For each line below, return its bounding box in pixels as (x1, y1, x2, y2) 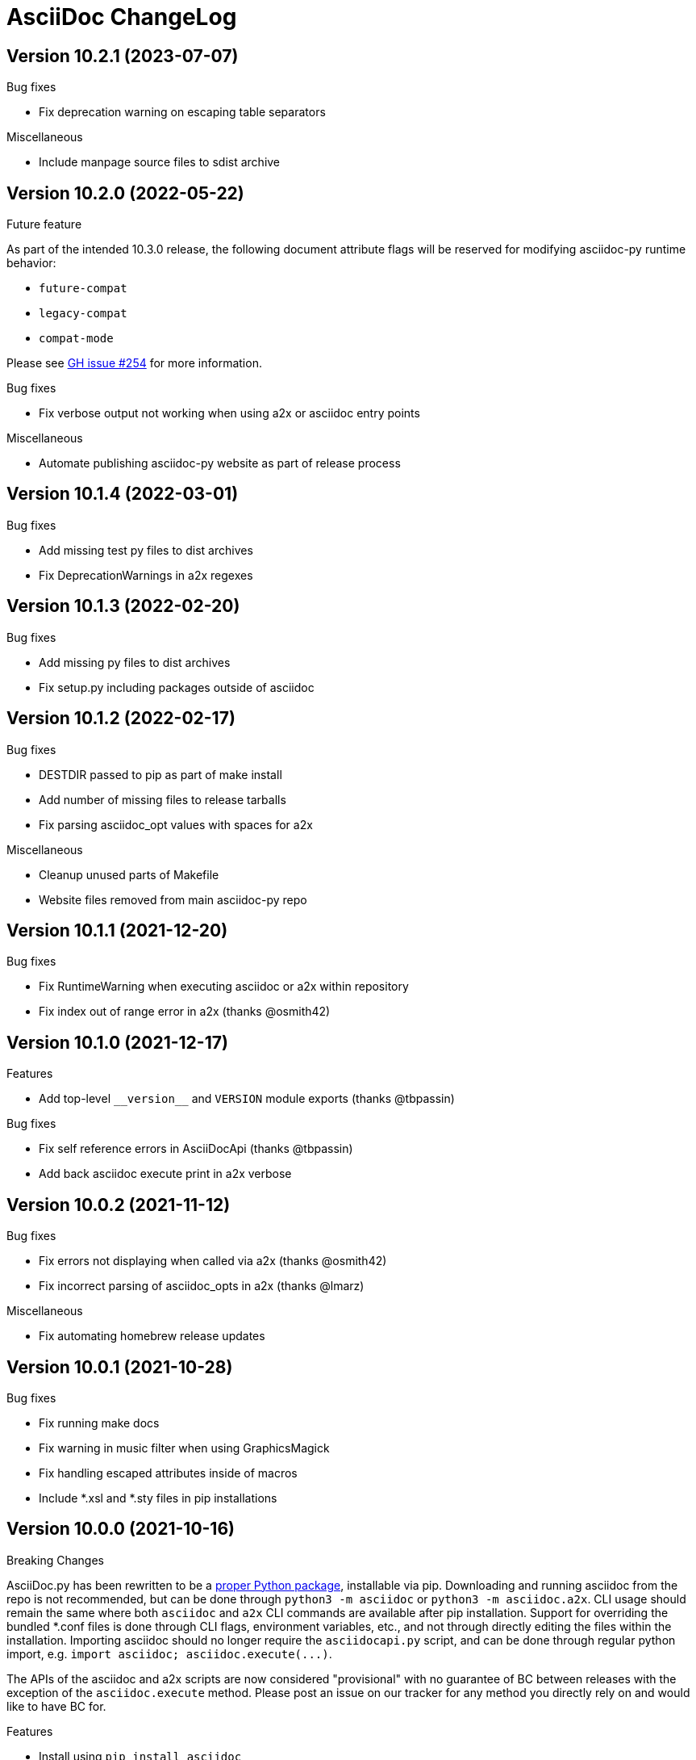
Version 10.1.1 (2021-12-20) (6, 920, 228, 941)
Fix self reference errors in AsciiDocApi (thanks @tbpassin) (39, 1142, 353, 1156)
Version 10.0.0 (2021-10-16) (6, 1519, 235, 1540)
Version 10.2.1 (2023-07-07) (6, 45, 239, 66)
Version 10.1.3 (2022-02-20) (6, 596, 240, 617)
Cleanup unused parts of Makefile (39, 867, 219, 882)
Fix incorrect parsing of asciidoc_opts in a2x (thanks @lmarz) (39, 1279, 365, 1293)
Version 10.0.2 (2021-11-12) (6, 1194, 231, 1215)
